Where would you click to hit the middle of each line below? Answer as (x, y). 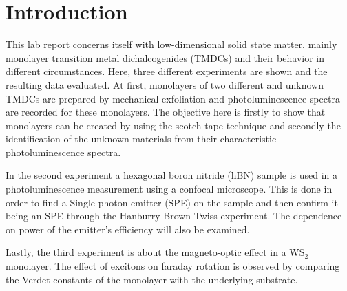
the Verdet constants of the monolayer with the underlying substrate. (152, 279)
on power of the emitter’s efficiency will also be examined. (128, 229)
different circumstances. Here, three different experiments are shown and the (167, 71)
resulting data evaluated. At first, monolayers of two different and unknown (165, 84)
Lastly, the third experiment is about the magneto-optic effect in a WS (155, 252)
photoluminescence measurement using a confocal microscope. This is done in (169, 189)
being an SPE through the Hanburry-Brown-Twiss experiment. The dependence (174, 216)
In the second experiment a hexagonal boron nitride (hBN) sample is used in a (172, 175)
